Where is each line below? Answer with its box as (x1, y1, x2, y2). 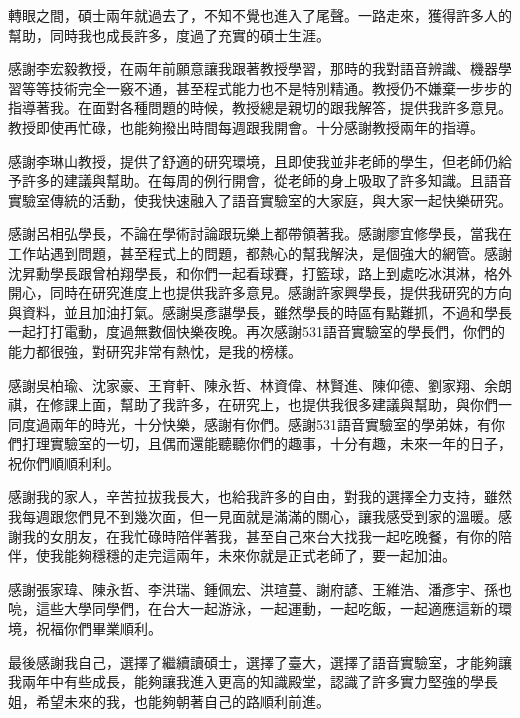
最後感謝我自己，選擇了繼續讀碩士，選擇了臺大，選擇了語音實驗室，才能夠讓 (8, 651, 512, 672)
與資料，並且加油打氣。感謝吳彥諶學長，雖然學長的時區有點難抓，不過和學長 (8, 301, 512, 322)
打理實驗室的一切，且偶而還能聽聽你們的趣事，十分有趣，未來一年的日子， (21, 433, 512, 454)
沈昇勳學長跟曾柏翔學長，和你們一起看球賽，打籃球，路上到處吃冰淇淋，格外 (8, 262, 512, 283)
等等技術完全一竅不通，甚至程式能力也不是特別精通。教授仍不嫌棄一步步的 (21, 77, 512, 98)
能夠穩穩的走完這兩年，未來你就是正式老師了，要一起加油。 (63, 545, 456, 566)
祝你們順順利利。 (8, 452, 120, 473)
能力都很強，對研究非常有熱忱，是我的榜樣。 (8, 340, 302, 361)
